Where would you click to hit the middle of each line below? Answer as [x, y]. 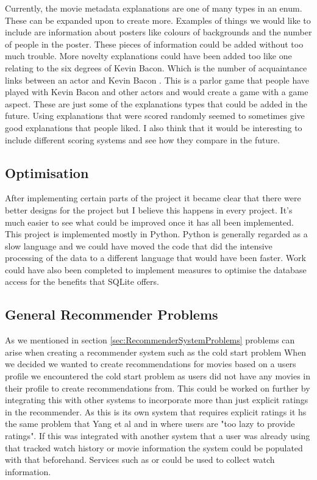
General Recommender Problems [112, 314]
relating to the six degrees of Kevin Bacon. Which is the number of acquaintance [156, 67]
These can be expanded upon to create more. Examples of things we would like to [158, 20]
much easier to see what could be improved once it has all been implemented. [149, 222]
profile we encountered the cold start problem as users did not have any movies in [158, 376]
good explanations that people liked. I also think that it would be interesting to [154, 127]
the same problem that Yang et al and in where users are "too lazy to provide [150, 424]
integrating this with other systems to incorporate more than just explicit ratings [157, 400]
